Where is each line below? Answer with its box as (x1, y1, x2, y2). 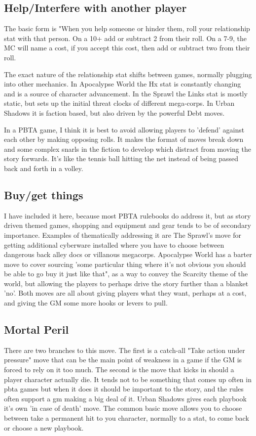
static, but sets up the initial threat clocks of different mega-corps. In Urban (4, 98, 235, 108)
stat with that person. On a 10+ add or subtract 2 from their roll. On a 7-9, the (4, 33, 247, 43)
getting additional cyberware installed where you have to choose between (4, 239, 224, 250)
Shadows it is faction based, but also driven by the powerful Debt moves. (4, 107, 225, 118)
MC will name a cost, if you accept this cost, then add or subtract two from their (4, 43, 250, 53)
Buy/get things (4, 187, 83, 202)
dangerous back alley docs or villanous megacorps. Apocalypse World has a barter (4, 249, 252, 260)
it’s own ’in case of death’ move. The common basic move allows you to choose (4, 403, 242, 413)
